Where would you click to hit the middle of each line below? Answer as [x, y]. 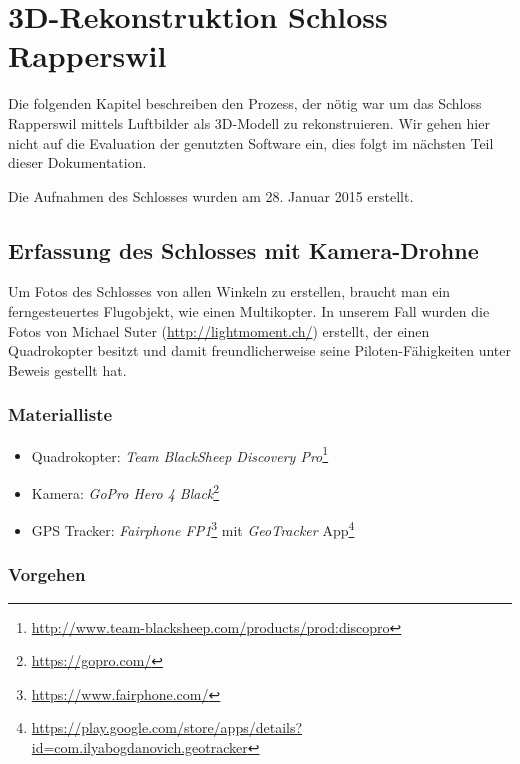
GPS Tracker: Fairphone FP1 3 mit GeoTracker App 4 [193, 528]
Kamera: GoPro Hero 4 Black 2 [125, 491]
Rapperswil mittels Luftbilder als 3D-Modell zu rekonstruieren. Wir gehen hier [249, 122]
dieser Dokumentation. [77, 162]
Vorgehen [47, 574]
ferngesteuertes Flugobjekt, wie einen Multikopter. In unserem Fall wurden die [249, 311]
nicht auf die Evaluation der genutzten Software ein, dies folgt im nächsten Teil [251, 142]
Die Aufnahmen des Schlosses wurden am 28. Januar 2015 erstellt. [211, 195]
